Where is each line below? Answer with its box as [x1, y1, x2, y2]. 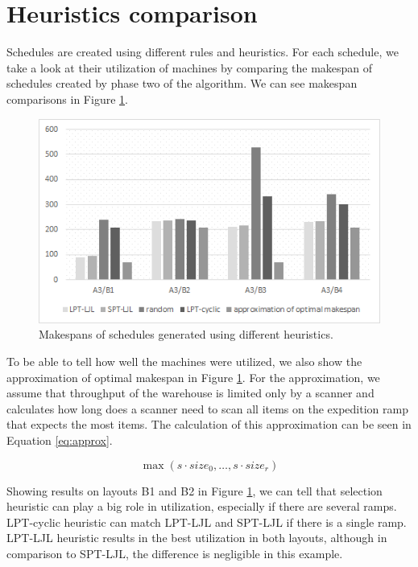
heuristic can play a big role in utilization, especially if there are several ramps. [6, 498, 397, 515]
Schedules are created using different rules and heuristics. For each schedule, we [6, 43, 399, 60]
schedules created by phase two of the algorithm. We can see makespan [6, 75, 358, 92]
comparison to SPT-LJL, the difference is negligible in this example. [6, 545, 343, 562]
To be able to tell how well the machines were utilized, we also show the [6, 353, 362, 370]
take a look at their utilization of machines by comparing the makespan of [6, 59, 373, 76]
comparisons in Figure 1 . [6, 90, 128, 107]
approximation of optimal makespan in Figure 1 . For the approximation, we [6, 368, 380, 385]
